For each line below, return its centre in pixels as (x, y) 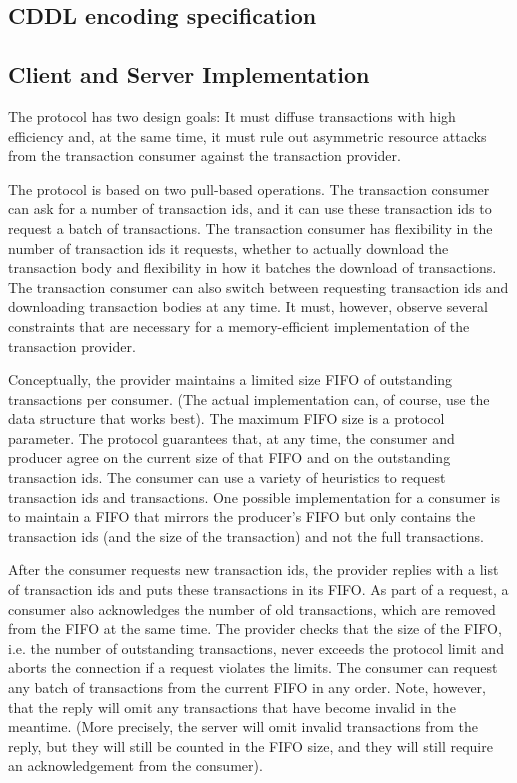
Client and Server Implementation (189, 74)
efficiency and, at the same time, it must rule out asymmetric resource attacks (247, 135)
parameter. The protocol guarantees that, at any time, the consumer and (231, 437)
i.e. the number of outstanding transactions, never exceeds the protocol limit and (256, 647)
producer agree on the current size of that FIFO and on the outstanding (229, 457)
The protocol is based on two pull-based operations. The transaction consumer (249, 188)
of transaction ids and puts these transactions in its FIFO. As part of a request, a (258, 589)
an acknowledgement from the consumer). (135, 765)
